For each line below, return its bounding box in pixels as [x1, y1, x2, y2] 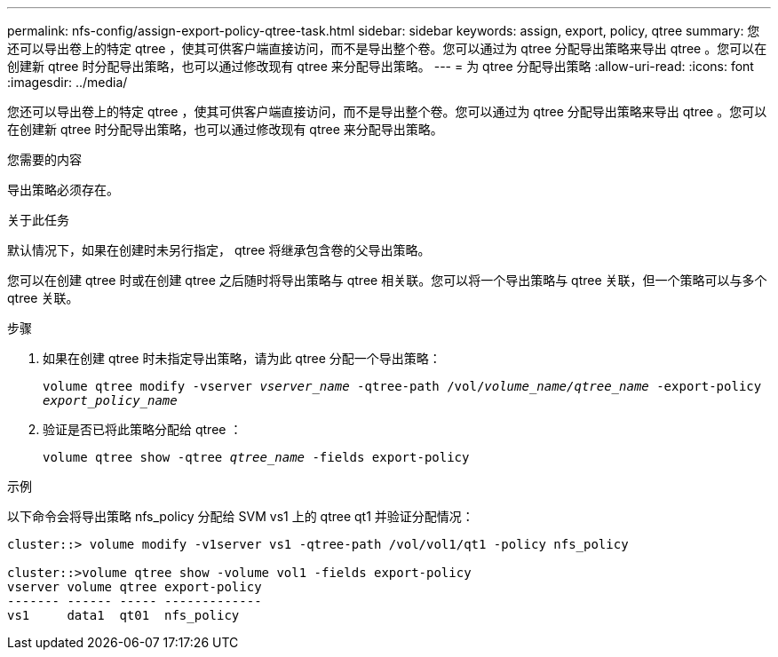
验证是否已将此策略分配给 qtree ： [43, 422, 242, 437]
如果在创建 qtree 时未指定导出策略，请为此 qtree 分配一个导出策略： [43, 351, 441, 366]
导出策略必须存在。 [7, 182, 119, 197]
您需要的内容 [7, 152, 82, 167]
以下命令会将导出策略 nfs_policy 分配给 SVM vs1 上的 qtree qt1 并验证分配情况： [7, 509, 474, 524]
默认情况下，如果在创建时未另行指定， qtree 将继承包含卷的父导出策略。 [7, 242, 431, 257]
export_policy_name [43, 393, 178, 408]
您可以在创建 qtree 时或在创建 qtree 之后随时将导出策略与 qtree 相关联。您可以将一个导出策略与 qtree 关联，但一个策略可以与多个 [7, 273, 767, 288]
